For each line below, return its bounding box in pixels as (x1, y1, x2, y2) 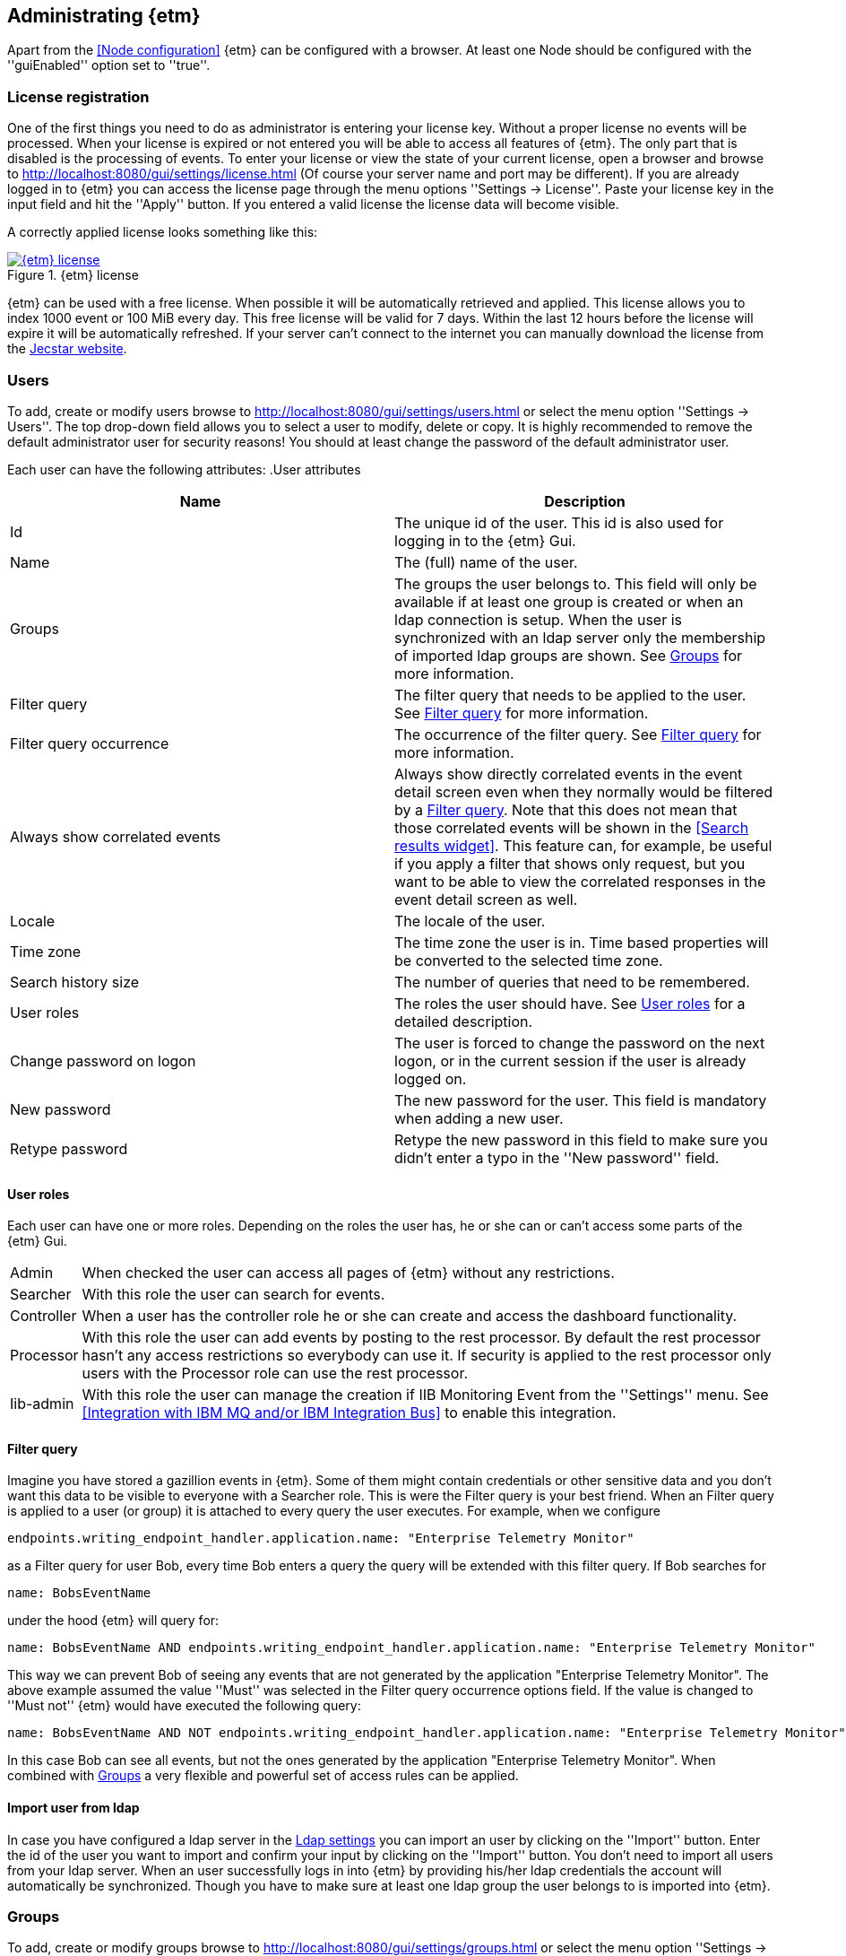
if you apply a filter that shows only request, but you (394, 854, 746, 873)
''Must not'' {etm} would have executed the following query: (7, 1698, 361, 1714)
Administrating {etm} (7, 4, 201, 27)
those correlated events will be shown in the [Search (394, 818, 749, 837)
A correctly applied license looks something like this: (7, 224, 318, 240)
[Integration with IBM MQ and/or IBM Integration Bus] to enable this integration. (82, 1404, 617, 1422)
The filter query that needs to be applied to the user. (394, 685, 747, 704)
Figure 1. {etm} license (7, 267, 139, 283)
